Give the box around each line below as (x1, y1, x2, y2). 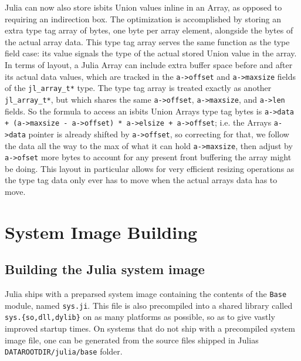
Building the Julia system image (5, 260, 205, 278)
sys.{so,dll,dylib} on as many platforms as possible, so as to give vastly (5, 311, 275, 323)
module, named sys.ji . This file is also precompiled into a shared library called (5, 299, 293, 311)
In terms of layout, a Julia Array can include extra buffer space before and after (5, 58, 293, 70)
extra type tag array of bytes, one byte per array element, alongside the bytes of (5, 24, 293, 36)
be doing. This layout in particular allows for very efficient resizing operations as (5, 162, 295, 174)
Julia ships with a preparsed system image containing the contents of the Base (5, 288, 287, 300)
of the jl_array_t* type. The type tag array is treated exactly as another (5, 82, 272, 94)
